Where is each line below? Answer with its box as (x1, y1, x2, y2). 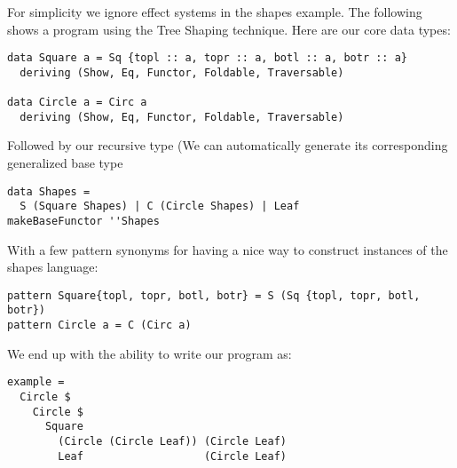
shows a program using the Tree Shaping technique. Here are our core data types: (7, 20, 451, 38)
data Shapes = (7, 185, 91, 198)
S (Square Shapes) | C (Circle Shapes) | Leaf (20, 200, 300, 213)
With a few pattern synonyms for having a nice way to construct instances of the (7, 240, 448, 258)
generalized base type (7, 154, 123, 172)
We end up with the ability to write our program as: (7, 344, 292, 362)
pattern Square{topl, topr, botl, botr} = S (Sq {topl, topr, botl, (7, 289, 421, 302)
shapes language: (7, 258, 98, 276)
